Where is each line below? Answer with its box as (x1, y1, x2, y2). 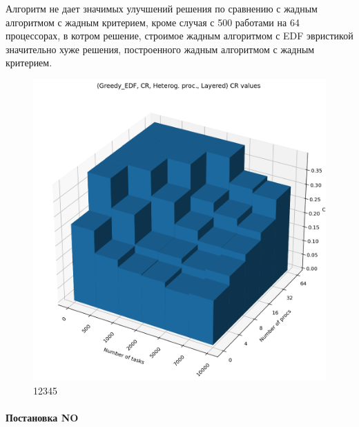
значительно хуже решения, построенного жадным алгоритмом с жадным (6, 41, 315, 56)
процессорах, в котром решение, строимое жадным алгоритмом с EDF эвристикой (6, 28, 353, 43)
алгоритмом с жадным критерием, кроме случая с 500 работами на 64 (6, 15, 300, 29)
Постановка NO (6, 410, 79, 425)
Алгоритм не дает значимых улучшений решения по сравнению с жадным (6, 1, 318, 15)
